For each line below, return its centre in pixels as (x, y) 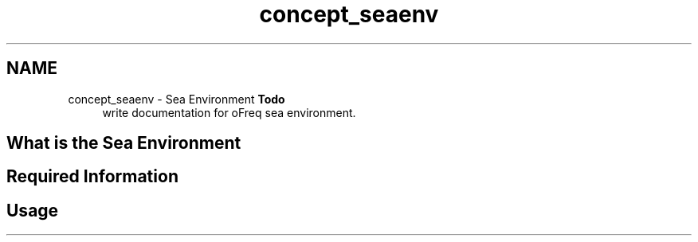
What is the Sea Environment (124, 143)
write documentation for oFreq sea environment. (229, 112)
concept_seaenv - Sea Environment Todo (176, 99)
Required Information (92, 177)
